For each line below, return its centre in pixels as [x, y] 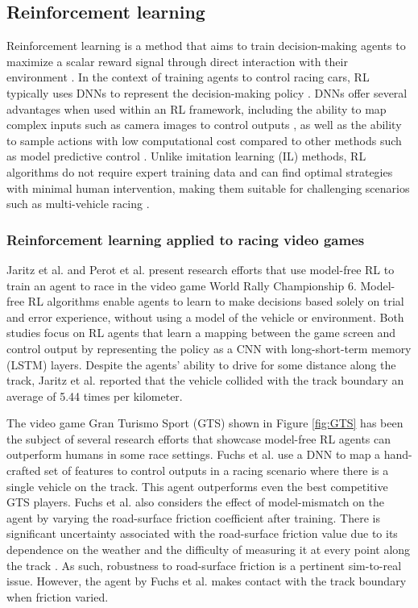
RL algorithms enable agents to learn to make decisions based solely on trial [216, 301]
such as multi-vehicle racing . [78, 204]
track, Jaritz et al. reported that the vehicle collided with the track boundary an [205, 380]
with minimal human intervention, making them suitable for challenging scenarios [208, 187]
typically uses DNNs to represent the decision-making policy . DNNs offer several [207, 92]
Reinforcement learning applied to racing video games [186, 239]
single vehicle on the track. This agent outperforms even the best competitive [197, 486]
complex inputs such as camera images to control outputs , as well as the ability [204, 125]
